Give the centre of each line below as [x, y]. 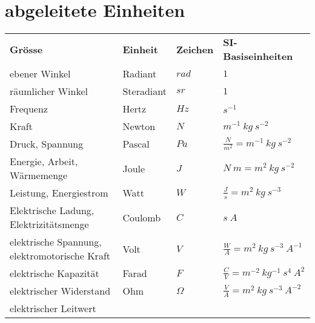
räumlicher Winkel [49, 91]
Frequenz [29, 109]
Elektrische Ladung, [52, 210]
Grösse [26, 49]
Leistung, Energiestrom [59, 193]
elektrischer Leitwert [53, 308]
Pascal [136, 144]
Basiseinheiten [258, 56]
